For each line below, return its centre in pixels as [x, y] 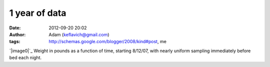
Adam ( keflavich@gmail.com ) [79, 34]
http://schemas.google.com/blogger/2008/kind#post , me [108, 42]
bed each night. [25, 58]
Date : [15, 28]
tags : [15, 42]
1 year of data [38, 13]
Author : [17, 34]
